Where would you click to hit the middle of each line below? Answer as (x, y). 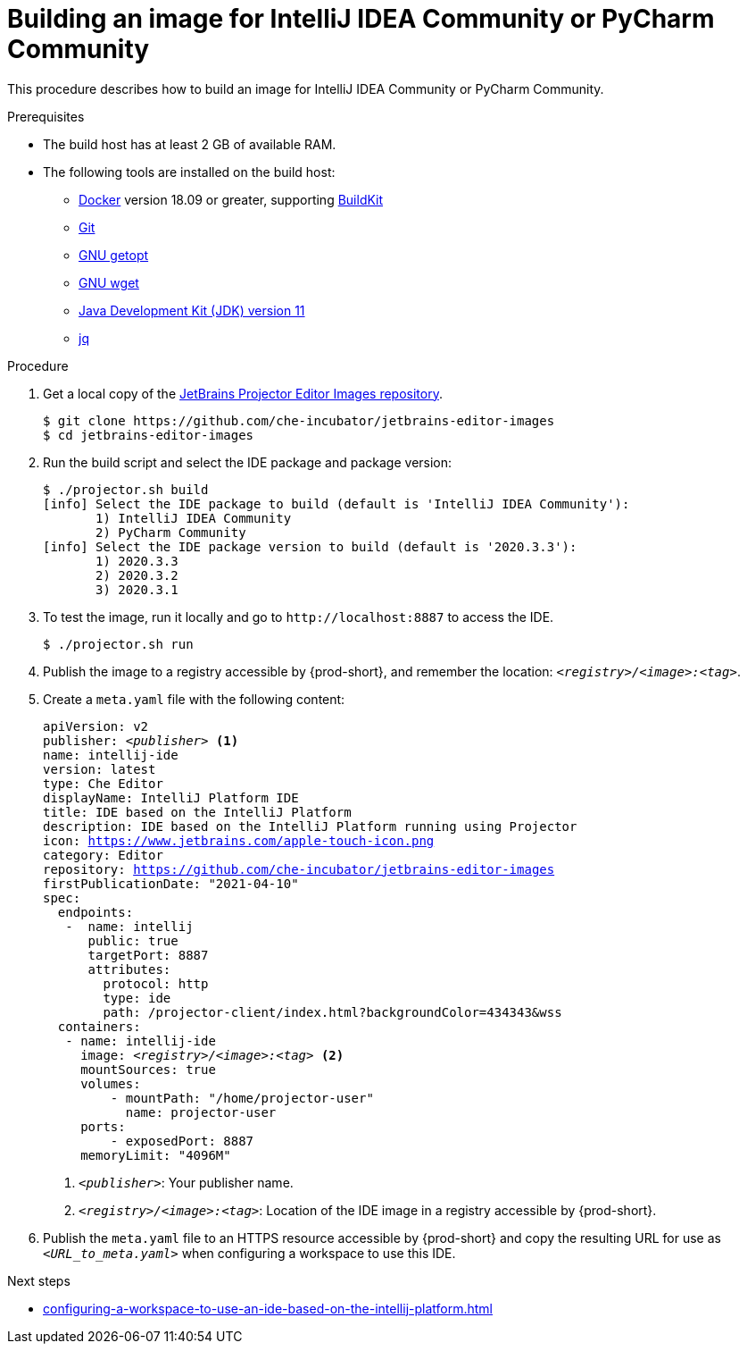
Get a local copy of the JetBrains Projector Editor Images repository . (243, 393)
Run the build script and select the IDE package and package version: (248, 462)
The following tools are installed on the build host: (189, 172)
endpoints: (95, 912)
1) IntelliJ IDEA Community (194, 518)
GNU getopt (114, 255)
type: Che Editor (103, 783)
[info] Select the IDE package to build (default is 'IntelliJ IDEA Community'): (336, 503)
